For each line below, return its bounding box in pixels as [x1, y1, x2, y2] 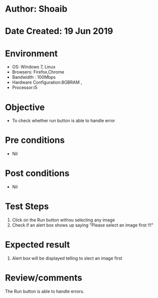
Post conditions [5, 168, 70, 179]
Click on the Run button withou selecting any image [12, 217, 115, 223]
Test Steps [5, 201, 49, 212]
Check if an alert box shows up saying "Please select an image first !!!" [12, 222, 154, 228]
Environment [5, 48, 58, 59]
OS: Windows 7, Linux [12, 64, 56, 70]
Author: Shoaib [5, 3, 68, 15]
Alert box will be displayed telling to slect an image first [12, 255, 123, 261]
